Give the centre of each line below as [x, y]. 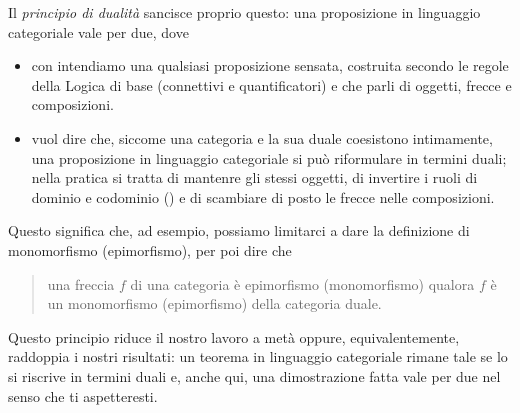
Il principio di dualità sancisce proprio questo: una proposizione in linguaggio [244, 12]
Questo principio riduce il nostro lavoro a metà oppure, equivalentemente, [234, 336]
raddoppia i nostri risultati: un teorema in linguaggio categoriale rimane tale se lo [258, 356]
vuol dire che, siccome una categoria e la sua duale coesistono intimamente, [262, 137]
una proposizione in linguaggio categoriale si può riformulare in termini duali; [269, 157]
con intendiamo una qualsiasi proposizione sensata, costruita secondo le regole [270, 65]
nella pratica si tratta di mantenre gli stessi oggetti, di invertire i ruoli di [254, 177]
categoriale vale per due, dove [98, 31]
